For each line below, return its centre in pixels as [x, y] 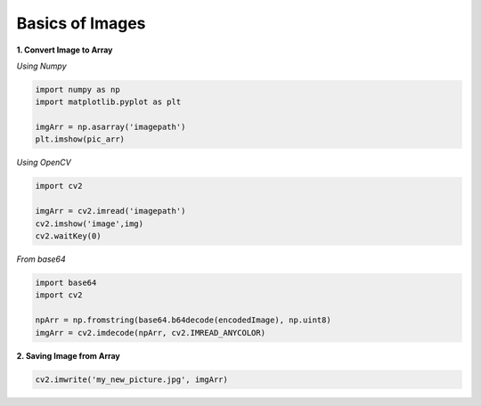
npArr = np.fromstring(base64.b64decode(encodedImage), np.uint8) [183, 320]
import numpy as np [77, 89]
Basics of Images [81, 23]
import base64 [66, 282]
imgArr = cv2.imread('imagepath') [110, 211]
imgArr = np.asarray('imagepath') [110, 127]
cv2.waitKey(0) [68, 236]
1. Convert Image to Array [65, 50]
